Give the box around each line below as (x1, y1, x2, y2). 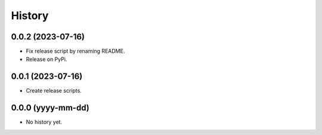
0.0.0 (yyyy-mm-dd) (11, 103, 89, 113)
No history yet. (26, 118, 63, 125)
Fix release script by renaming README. (26, 48, 125, 55)
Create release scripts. (26, 87, 82, 94)
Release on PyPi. (26, 56, 67, 63)
